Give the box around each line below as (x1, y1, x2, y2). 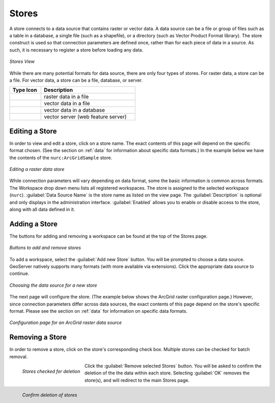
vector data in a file (44, 100, 90, 107)
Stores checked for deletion (22, 368, 80, 374)
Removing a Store (9, 333, 67, 342)
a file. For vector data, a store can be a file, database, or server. (9, 77, 143, 83)
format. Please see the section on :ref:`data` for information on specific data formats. (9, 308, 188, 314)
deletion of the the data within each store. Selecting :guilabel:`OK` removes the (84, 370, 250, 376)
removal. (9, 354, 28, 360)
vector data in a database (44, 107, 105, 114)
